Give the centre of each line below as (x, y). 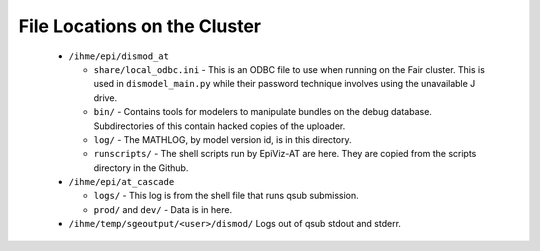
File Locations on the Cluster (140, 26)
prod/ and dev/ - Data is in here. (163, 209)
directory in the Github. (141, 167)
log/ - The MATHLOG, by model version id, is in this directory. (222, 139)
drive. (105, 97)
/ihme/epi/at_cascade (121, 182)
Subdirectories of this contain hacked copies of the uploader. (219, 126)
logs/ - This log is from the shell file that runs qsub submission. (226, 196)
